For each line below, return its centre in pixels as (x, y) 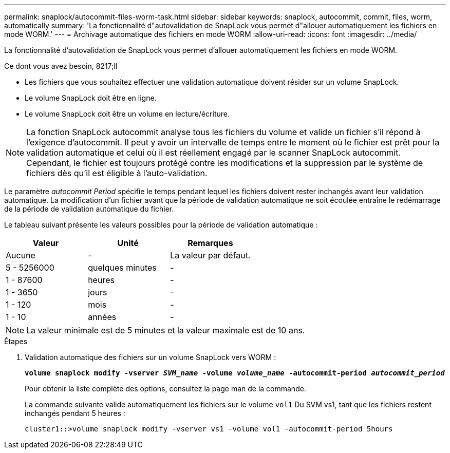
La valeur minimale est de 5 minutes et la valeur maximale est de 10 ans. (166, 330)
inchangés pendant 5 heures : (75, 413)
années (102, 317)
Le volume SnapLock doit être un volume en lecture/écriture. (127, 114)
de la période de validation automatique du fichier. (89, 209)
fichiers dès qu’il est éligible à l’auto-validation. (117, 173)
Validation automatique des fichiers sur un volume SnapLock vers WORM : (151, 357)
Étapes (16, 341)
